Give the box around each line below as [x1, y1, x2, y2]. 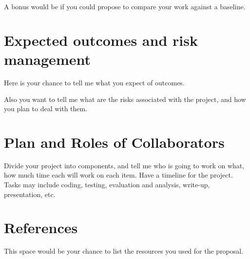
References [4, 218, 78, 238]
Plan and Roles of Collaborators [4, 132, 225, 152]
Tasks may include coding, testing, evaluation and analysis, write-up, [4, 179, 210, 189]
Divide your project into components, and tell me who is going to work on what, [4, 160, 245, 170]
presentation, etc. [4, 189, 56, 199]
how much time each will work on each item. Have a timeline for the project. [4, 170, 233, 180]
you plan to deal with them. [4, 103, 88, 114]
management [4, 49, 91, 69]
